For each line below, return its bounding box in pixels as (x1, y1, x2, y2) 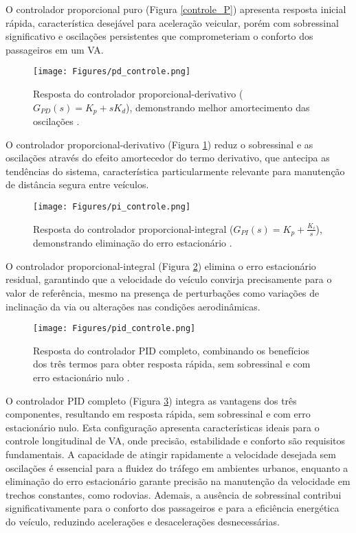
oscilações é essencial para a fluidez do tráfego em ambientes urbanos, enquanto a (5, 460, 348, 475)
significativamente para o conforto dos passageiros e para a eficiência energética (5, 501, 340, 515)
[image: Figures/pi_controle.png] (33, 202, 191, 212)
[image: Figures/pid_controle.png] (33, 324, 196, 334)
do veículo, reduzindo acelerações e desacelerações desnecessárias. (5, 514, 280, 528)
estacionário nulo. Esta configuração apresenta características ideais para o (5, 420, 320, 434)
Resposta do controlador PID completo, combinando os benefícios (33, 343, 309, 357)
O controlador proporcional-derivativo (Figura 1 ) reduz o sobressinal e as (5, 137, 313, 151)
